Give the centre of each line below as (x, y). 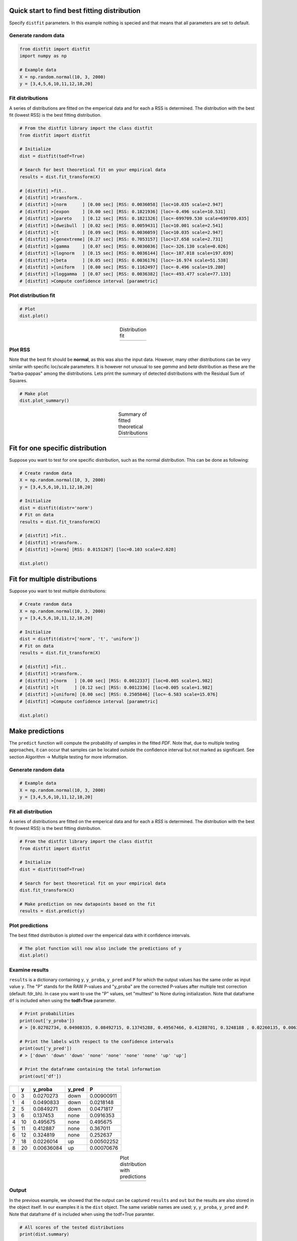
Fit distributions (29, 98)
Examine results (29, 969)
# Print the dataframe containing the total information (90, 1069)
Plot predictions (29, 925)
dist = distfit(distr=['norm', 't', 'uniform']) (80, 639)
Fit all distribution (31, 812)
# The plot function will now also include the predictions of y (100, 948)
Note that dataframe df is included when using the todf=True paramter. (82, 1214)
